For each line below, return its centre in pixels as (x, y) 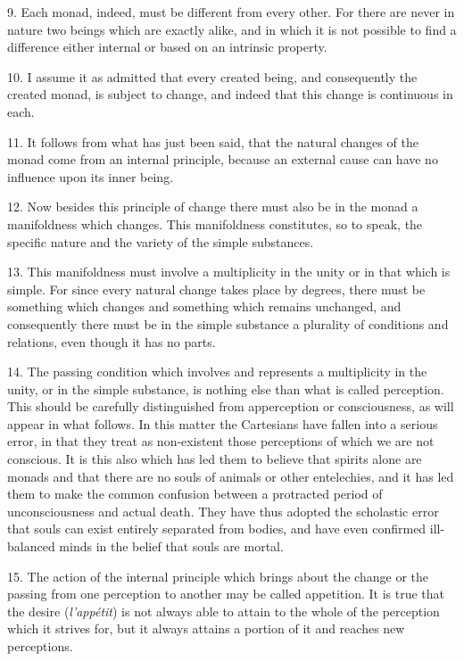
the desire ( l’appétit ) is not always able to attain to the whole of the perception (224, 611)
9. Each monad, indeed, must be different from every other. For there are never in (231, 12)
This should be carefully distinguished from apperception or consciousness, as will (231, 406)
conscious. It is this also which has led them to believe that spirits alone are (215, 459)
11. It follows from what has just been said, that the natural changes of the (213, 141)
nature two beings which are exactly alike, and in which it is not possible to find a (232, 29)
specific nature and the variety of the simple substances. (161, 241)
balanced (31, 546)
